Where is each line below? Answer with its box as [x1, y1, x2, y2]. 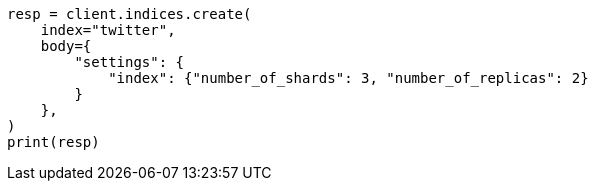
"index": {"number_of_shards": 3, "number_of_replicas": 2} [108, 70, 589, 86]
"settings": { [74, 54, 185, 70]
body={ [40, 38, 92, 54]
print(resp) [7, 134, 100, 150]
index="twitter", [40, 22, 176, 38]
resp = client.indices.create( [7, 6, 252, 22]
